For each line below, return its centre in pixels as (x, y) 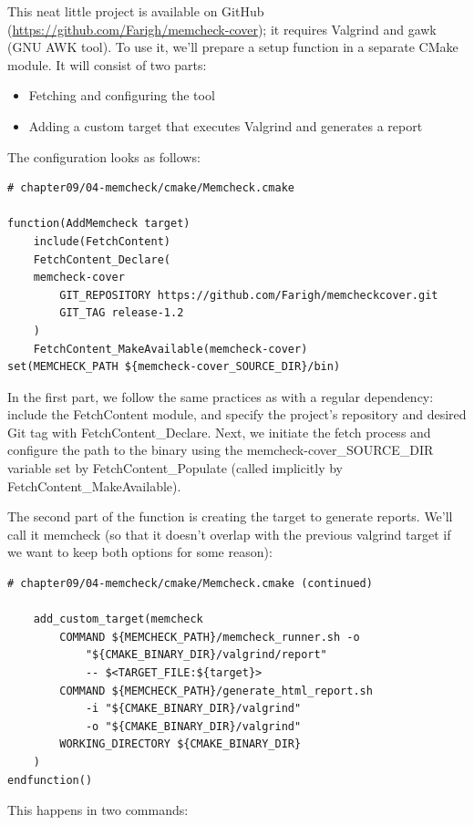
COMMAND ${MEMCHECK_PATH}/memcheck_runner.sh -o (210, 637)
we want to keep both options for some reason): (140, 552)
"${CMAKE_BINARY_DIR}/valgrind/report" (206, 655)
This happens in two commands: (98, 810)
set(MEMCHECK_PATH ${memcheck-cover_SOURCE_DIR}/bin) (174, 367)
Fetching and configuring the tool (122, 95)
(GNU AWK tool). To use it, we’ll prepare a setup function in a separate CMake (233, 47)
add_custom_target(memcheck (118, 619)
